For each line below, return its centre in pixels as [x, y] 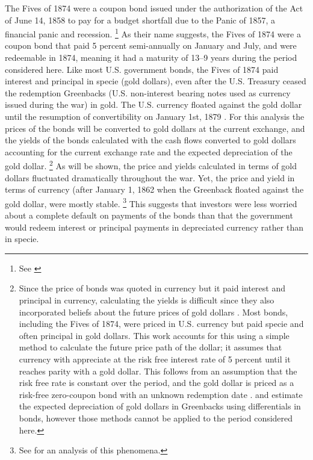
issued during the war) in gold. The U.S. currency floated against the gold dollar [153, 104]
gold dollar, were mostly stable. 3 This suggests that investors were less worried [151, 202]
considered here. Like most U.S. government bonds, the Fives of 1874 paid [142, 69]
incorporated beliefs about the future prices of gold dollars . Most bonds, [153, 312]
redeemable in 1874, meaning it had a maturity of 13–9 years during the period [151, 57]
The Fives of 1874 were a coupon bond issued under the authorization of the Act [154, 8]
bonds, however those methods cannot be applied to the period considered [156, 418]
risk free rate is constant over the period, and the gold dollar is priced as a [156, 383]
